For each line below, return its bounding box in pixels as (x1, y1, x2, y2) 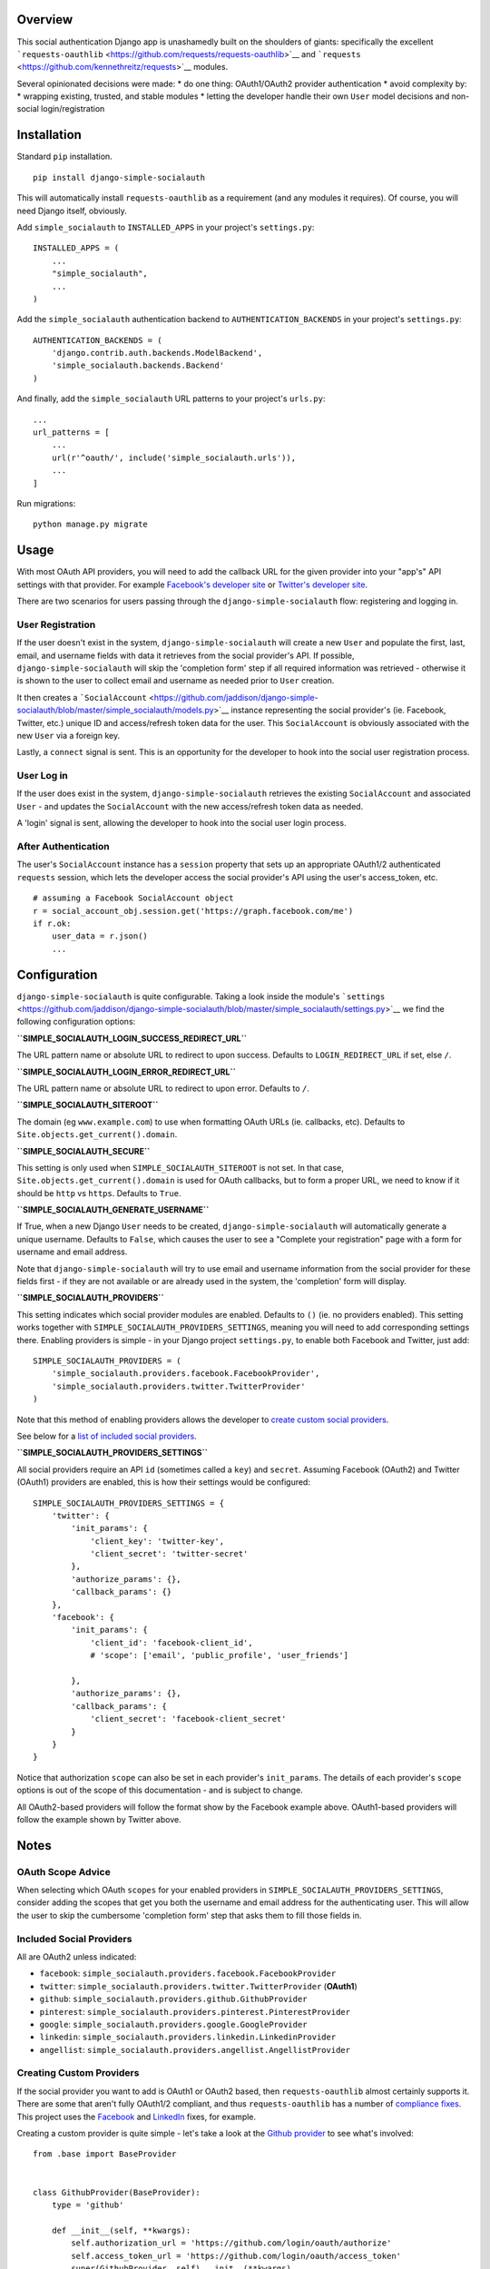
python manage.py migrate (33, 519, 149, 530)
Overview (16, 12, 73, 27)
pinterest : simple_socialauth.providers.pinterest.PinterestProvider (39, 2006, 351, 2017)
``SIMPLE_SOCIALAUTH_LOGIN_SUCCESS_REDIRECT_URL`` (16, 1033, 248, 1044)
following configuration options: (16, 1017, 136, 1027)
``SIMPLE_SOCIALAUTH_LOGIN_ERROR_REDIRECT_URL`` (16, 1066, 236, 1077)
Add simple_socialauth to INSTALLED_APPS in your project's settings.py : (16, 221, 315, 232)
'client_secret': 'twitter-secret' (90, 1548, 249, 1559)
